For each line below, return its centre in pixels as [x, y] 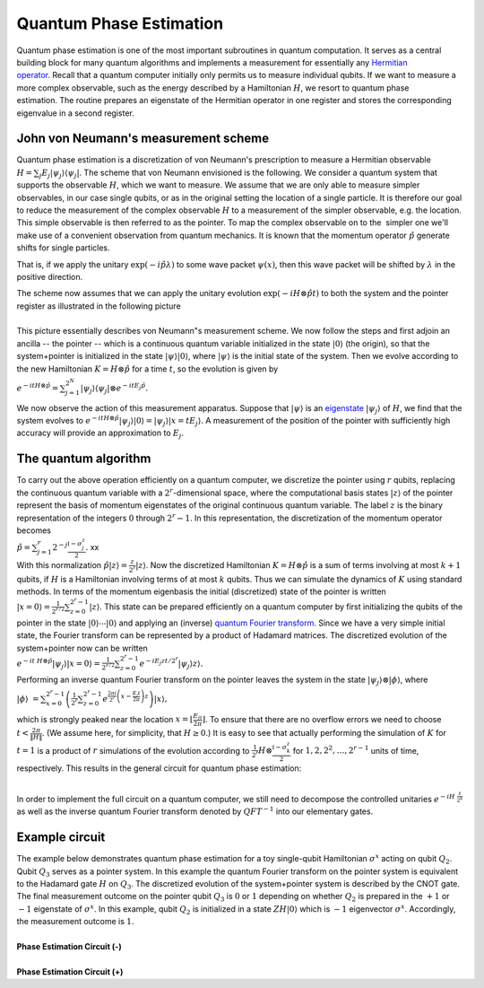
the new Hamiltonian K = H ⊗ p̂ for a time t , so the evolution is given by [147, 369]
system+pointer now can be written [82, 648]
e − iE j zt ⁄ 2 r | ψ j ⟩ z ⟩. [171, 663]
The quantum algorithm [84, 459]
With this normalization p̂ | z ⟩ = [72, 564]
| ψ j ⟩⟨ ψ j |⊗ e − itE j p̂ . [114, 388]
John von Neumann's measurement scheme [143, 139]
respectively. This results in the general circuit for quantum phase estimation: [159, 768]
